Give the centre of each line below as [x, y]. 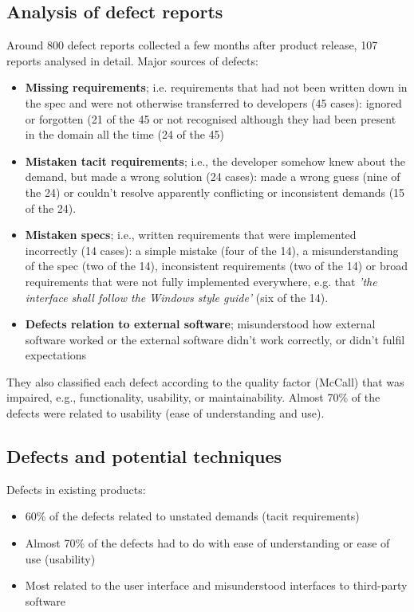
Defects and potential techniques [144, 456]
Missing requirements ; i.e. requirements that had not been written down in [216, 87]
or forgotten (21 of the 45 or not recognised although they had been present [211, 118]
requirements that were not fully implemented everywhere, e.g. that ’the [201, 281]
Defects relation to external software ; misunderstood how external [200, 324]
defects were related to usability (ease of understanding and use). [166, 413]
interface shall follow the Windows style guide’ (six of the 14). [177, 297]
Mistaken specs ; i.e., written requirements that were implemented [191, 235]
